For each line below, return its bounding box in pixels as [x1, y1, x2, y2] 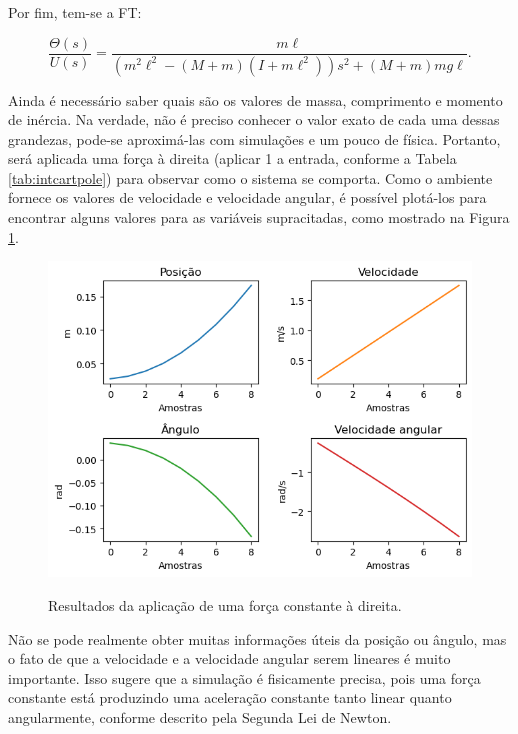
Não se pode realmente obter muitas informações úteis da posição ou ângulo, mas [8, 628, 507, 649]
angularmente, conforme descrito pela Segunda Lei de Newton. [8, 706, 392, 727]
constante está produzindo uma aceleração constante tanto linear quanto [8, 687, 452, 708]
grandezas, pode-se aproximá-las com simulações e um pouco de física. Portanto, [8, 128, 501, 149]
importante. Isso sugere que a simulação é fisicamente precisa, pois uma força [8, 667, 481, 688]
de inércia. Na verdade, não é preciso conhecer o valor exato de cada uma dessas [8, 109, 500, 130]
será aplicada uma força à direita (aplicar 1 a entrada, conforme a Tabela [8, 148, 457, 169]
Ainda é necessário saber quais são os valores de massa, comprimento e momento [8, 89, 503, 110]
